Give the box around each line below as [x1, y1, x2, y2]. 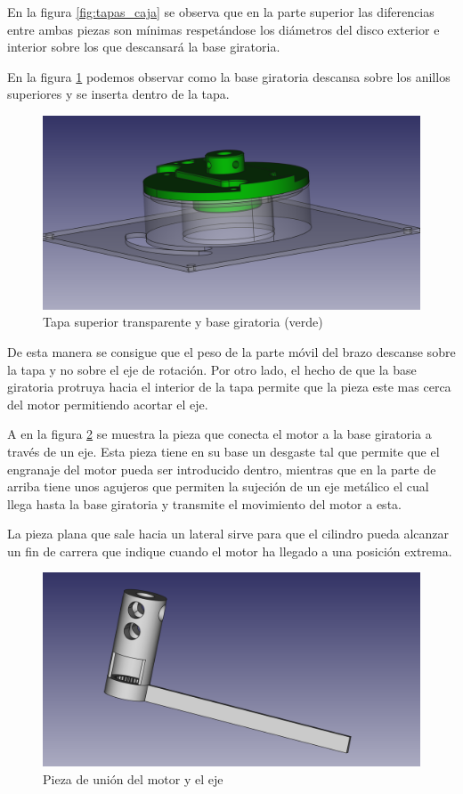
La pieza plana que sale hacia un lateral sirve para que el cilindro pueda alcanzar [7, 524, 449, 543]
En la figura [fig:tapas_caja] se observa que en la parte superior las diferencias [7, 3, 435, 20]
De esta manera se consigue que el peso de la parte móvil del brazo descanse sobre [7, 342, 456, 361]
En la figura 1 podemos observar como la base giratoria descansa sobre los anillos [7, 67, 451, 85]
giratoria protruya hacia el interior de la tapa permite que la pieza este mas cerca [7, 377, 451, 396]
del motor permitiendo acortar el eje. [7, 394, 208, 413]
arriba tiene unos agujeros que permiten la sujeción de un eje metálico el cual [7, 477, 429, 496]
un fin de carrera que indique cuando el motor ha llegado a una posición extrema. [7, 541, 452, 560]
